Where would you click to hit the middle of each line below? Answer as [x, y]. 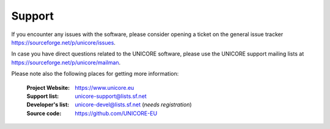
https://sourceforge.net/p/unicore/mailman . [66, 62]
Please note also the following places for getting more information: [95, 74]
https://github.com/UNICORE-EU [116, 113]
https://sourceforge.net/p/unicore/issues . [64, 42]
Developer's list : [48, 105]
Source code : [44, 113]
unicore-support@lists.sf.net [111, 96]
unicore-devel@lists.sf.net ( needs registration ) [133, 105]
